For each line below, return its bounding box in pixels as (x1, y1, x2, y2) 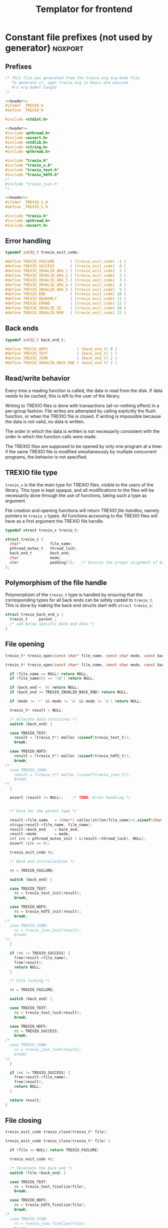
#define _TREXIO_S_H (5, 204, 48, 210)
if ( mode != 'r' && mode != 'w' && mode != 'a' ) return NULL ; (9, 699, 142, 704)
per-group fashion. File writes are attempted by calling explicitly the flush (5, 408, 156, 414)
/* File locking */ (9, 978, 50, 984)
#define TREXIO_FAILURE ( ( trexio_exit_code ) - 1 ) (5, 259, 126, 264)
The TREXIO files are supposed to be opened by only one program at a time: (5, 443, 162, 449)
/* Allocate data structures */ (9, 717, 77, 722)
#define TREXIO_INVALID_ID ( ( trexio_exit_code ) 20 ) (5, 305, 126, 311)
